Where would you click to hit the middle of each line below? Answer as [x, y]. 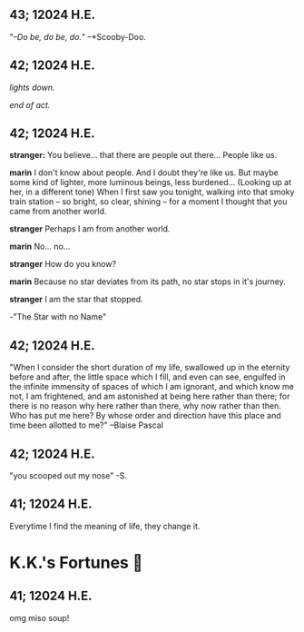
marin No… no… [40, 247]
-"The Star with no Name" [58, 317]
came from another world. [58, 212]
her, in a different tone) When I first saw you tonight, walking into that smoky [152, 192]
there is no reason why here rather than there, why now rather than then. [145, 406]
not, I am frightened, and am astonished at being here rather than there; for [150, 396]
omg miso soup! [39, 617]
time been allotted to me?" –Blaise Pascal [86, 425]
